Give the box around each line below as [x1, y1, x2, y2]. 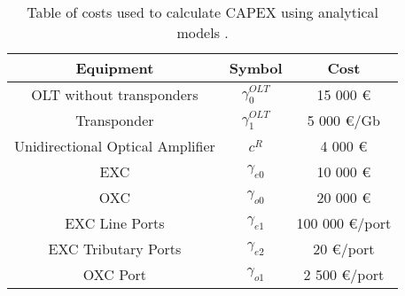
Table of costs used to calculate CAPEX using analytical [27, 2, 378, 22]
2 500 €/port [303, 264, 385, 284]
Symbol [229, 58, 283, 78]
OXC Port [82, 264, 147, 284]
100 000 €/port [296, 213, 392, 233]
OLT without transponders [31, 84, 199, 105]
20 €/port [313, 238, 375, 259]
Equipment [75, 58, 154, 78]
